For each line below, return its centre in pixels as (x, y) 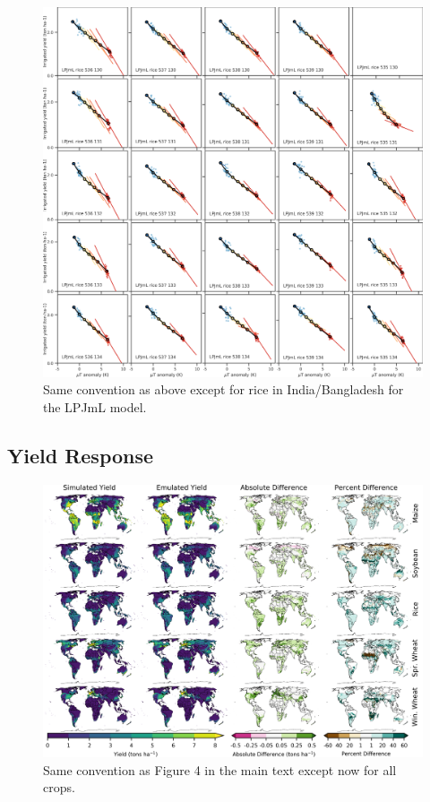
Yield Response (81, 455)
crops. (59, 787)
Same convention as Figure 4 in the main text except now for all (220, 769)
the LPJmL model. (95, 407)
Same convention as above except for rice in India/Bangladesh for (224, 389)
